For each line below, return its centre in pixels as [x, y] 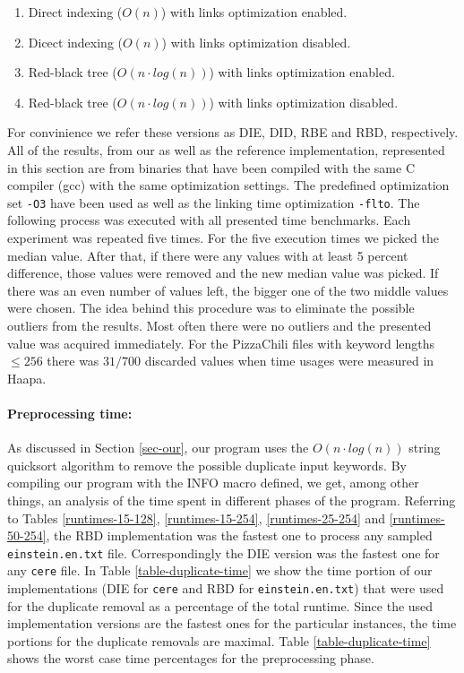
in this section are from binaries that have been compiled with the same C [211, 167]
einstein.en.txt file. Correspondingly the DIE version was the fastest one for [223, 552]
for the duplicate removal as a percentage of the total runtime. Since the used [220, 605]
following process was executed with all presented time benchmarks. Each [209, 220]
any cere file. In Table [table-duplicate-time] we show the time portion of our [220, 570]
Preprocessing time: [70, 413]
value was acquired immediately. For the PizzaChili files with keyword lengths [221, 343]
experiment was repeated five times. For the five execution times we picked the [223, 237]
